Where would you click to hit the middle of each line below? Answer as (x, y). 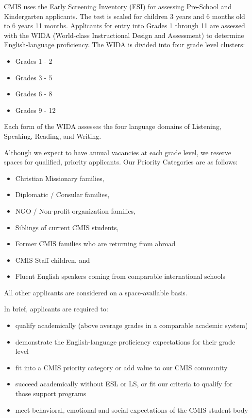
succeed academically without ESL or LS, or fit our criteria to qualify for (124, 384)
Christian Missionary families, (60, 178)
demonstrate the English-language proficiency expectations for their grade (125, 341)
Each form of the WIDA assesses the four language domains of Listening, (113, 126)
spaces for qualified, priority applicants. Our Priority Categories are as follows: (121, 162)
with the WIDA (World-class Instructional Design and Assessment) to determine (124, 35)
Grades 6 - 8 (34, 94)
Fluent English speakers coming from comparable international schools (120, 276)
